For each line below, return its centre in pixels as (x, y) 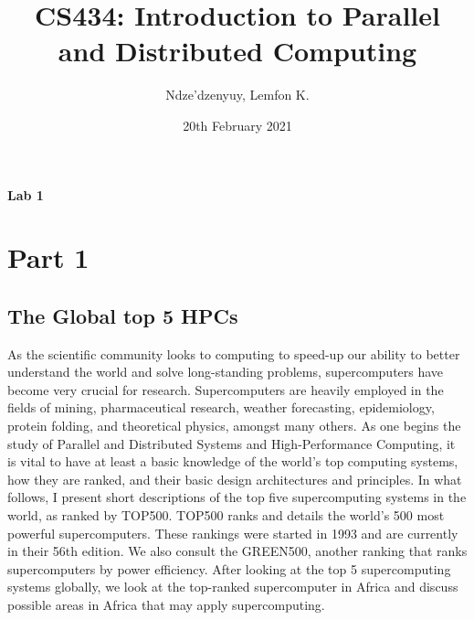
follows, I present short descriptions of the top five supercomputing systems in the (237, 497)
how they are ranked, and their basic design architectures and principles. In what (235, 479)
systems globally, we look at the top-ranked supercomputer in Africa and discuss (233, 587)
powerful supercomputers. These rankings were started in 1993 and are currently (233, 533)
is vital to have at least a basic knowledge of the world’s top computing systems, (233, 461)
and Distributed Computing (237, 51)
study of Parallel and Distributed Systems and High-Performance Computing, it (232, 443)
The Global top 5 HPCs (123, 315)
